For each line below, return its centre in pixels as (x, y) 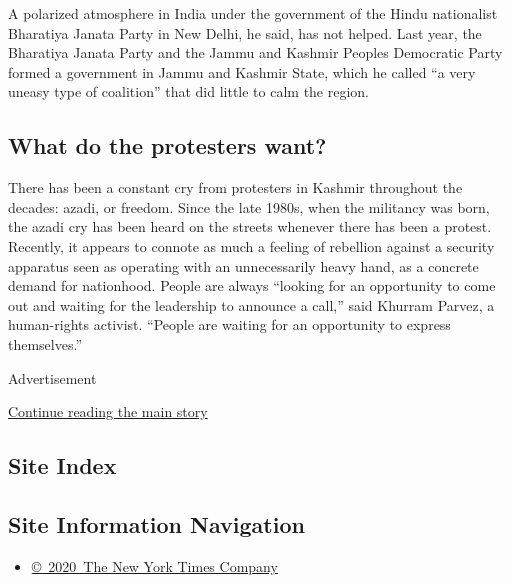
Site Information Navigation (156, 523)
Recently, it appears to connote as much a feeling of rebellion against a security (251, 245)
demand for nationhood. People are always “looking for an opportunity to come (252, 285)
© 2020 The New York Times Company (154, 565)
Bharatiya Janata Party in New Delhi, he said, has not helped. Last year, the (245, 32)
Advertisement (52, 377)
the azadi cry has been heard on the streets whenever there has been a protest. (250, 226)
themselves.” (45, 343)
